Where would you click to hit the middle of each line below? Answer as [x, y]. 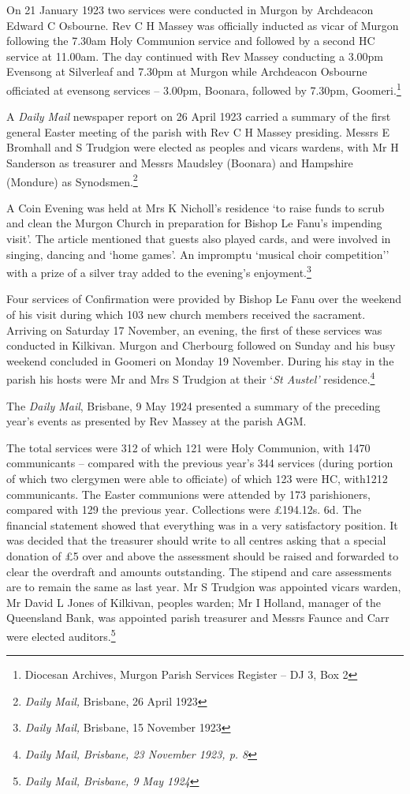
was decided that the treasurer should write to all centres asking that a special [196, 540]
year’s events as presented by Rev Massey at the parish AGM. [157, 421]
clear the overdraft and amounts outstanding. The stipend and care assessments [199, 571]
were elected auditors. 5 [61, 635]
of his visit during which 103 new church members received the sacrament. [186, 315]
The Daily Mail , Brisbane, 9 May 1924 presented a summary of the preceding [194, 405]
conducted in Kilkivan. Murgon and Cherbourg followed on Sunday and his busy [201, 345]
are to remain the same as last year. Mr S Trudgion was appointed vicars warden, [204, 587]
